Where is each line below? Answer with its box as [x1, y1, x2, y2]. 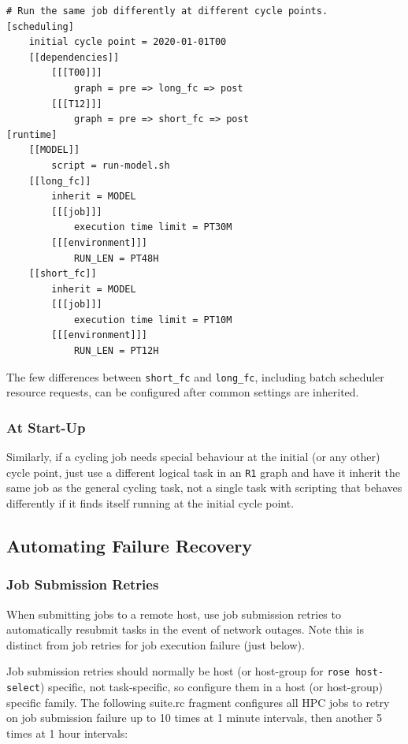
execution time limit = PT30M [73, 221, 232, 233]
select [6, 683, 40, 694]
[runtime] [6, 128, 57, 140]
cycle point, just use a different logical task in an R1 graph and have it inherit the [6, 463, 401, 480]
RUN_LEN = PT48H [73, 252, 159, 264]
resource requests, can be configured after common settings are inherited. [6, 384, 359, 400]
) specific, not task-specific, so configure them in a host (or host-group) [39, 679, 383, 694]
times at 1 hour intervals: [6, 724, 128, 741]
